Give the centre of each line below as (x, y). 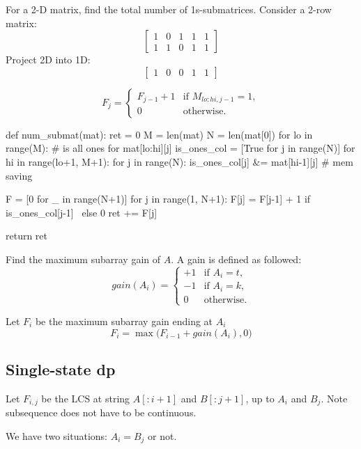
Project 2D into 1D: (48, 60)
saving (19, 175)
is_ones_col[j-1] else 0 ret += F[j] (82, 212)
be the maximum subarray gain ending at (124, 321)
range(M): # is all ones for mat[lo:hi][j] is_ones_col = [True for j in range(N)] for (180, 148)
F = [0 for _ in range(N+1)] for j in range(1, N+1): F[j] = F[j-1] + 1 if (158, 199)
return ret (27, 236)
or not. (162, 435)
